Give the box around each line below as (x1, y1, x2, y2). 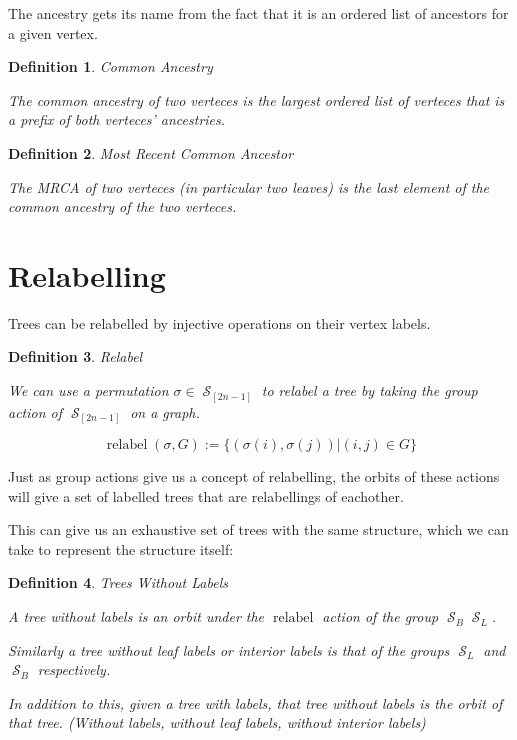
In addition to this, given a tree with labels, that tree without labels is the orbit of (8, 692, 503, 713)
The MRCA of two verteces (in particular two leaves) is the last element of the (8, 176, 489, 197)
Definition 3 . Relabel (8, 346, 143, 367)
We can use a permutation (8, 380, 169, 401)
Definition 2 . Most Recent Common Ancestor (8, 142, 294, 163)
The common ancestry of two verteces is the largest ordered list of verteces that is (8, 89, 505, 110)
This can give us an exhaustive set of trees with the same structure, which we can (8, 519, 509, 540)
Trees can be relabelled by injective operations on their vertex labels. (8, 312, 431, 333)
